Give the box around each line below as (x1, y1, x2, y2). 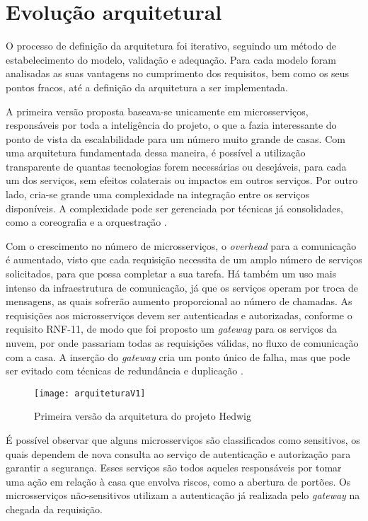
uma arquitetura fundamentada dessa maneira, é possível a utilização (6, 145, 306, 160)
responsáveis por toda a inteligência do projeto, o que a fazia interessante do (6, 118, 337, 132)
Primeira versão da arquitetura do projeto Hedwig (34, 408, 251, 423)
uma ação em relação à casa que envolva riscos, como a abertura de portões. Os (6, 474, 351, 488)
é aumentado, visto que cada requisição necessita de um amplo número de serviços (6, 252, 362, 267)
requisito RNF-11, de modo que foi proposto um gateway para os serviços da (6, 321, 338, 336)
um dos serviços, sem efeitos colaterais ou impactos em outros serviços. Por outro (6, 173, 358, 188)
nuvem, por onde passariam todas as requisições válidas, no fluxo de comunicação (6, 336, 359, 350)
